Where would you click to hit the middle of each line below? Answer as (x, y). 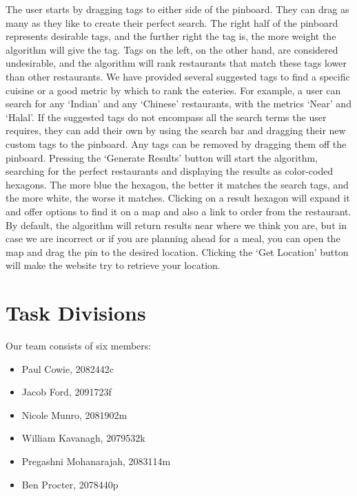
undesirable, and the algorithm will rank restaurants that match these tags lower (176, 63)
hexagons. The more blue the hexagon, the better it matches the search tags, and (177, 184)
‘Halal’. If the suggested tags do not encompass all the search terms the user (166, 117)
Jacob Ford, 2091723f (67, 392)
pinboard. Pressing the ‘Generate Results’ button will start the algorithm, (162, 157)
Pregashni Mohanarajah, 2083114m (96, 461)
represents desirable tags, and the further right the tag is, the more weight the (171, 36)
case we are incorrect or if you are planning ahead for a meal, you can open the (173, 238)
